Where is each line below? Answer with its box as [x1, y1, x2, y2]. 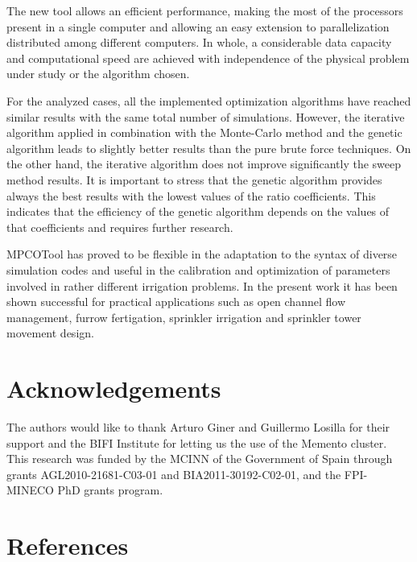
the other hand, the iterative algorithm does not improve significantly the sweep [6, 155, 401, 172]
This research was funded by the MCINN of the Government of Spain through [6, 450, 393, 467]
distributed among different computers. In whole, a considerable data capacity [6, 34, 392, 51]
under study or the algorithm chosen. [6, 65, 190, 82]
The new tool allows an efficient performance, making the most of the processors [6, 2, 403, 19]
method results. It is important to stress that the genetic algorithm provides [6, 171, 382, 188]
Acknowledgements [6, 372, 221, 405]
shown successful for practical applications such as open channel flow [6, 293, 345, 310]
